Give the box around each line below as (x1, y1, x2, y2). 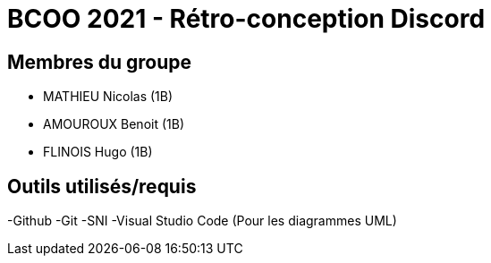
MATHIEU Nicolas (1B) (43, 89, 174, 105)
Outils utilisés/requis (7, 174, 197, 198)
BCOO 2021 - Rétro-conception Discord (7, 4, 486, 34)
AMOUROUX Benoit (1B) (43, 116, 185, 132)
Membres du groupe (7, 50, 192, 73)
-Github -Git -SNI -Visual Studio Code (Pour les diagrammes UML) (7, 213, 397, 229)
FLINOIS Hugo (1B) (43, 144, 153, 160)
